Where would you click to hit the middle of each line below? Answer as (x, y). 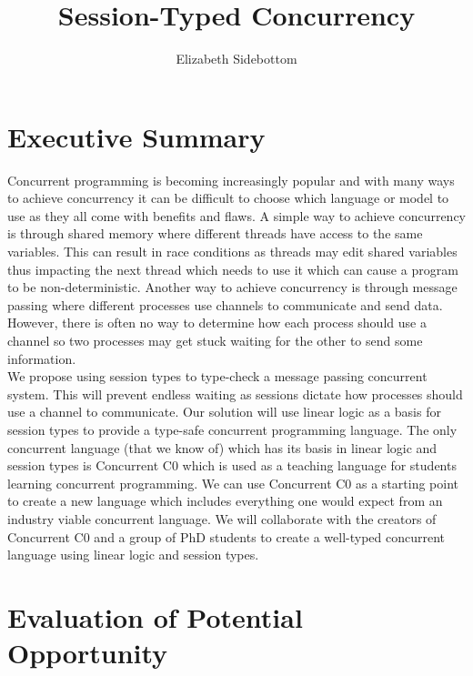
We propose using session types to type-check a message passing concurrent (217, 376)
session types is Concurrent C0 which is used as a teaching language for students (232, 465)
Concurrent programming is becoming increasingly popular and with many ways (231, 180)
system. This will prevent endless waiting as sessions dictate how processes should (235, 393)
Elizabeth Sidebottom (236, 59)
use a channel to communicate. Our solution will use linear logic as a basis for (224, 412)
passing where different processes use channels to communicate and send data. (225, 304)
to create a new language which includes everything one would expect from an (225, 501)
